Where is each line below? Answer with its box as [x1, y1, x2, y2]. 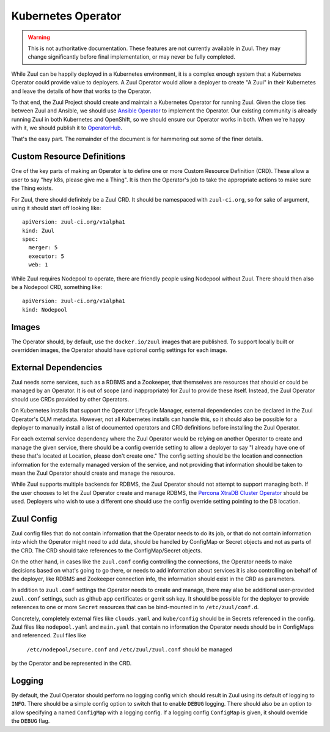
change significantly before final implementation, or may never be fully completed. [28, 53, 235, 60]
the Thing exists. [11, 185, 53, 192]
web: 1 [28, 262, 48, 268]
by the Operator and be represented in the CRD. [11, 660, 132, 667]
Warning [28, 34, 50, 41]
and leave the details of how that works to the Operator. [11, 87, 152, 95]
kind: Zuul [22, 227, 55, 234]
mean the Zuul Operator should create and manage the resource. [11, 469, 175, 477]
